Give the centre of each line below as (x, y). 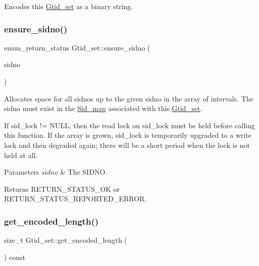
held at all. (21, 155)
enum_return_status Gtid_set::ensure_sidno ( (77, 47)
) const (15, 257)
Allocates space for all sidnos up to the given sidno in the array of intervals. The (129, 98)
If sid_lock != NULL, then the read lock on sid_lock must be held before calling (129, 125)
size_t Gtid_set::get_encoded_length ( (66, 240)
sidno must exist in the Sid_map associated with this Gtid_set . (103, 108)
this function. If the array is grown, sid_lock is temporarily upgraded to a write (128, 135)
